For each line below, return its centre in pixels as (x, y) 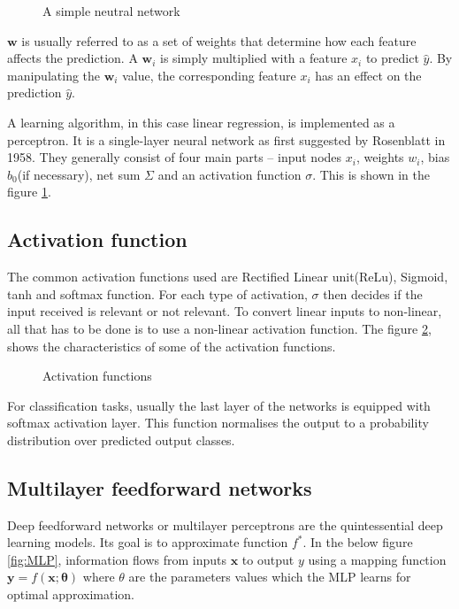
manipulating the (54, 75)
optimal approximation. (71, 594)
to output (268, 559)
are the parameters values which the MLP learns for (270, 577)
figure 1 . (29, 192)
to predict (392, 58)
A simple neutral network (111, 11)
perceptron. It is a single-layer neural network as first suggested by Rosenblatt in (226, 139)
